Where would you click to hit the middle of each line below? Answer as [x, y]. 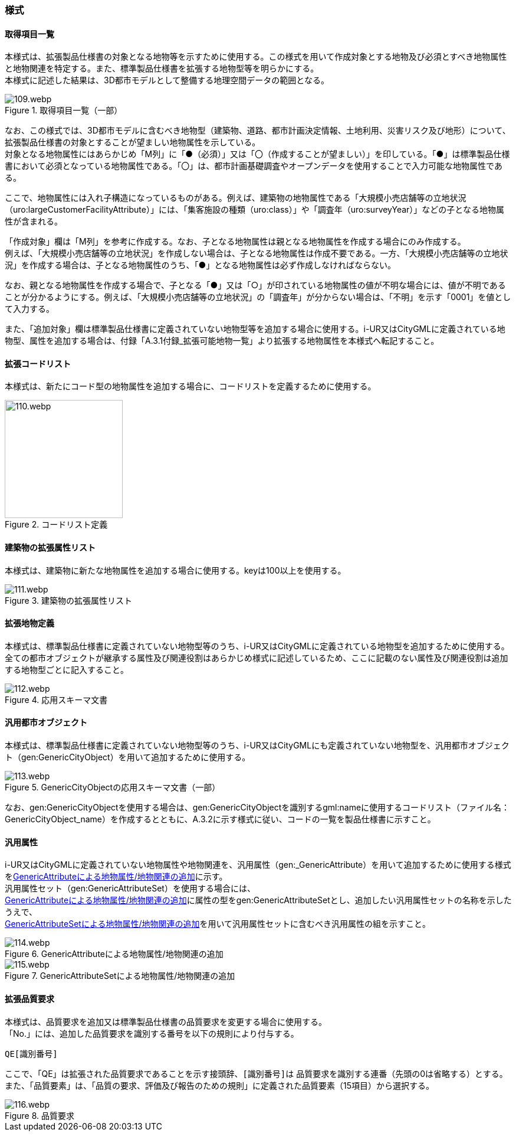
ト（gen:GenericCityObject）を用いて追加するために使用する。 [128, 757]
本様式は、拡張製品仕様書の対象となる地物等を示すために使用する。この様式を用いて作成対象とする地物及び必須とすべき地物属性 [256, 57]
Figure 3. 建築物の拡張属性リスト [68, 600]
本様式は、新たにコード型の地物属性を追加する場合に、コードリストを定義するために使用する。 [190, 386]
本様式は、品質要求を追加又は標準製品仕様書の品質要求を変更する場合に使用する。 [166, 1021]
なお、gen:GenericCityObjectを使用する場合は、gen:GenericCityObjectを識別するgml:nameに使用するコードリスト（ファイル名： [257, 808]
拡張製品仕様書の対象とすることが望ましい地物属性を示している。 [133, 142]
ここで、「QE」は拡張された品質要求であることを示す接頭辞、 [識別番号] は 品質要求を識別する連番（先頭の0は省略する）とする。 [256, 1073]
